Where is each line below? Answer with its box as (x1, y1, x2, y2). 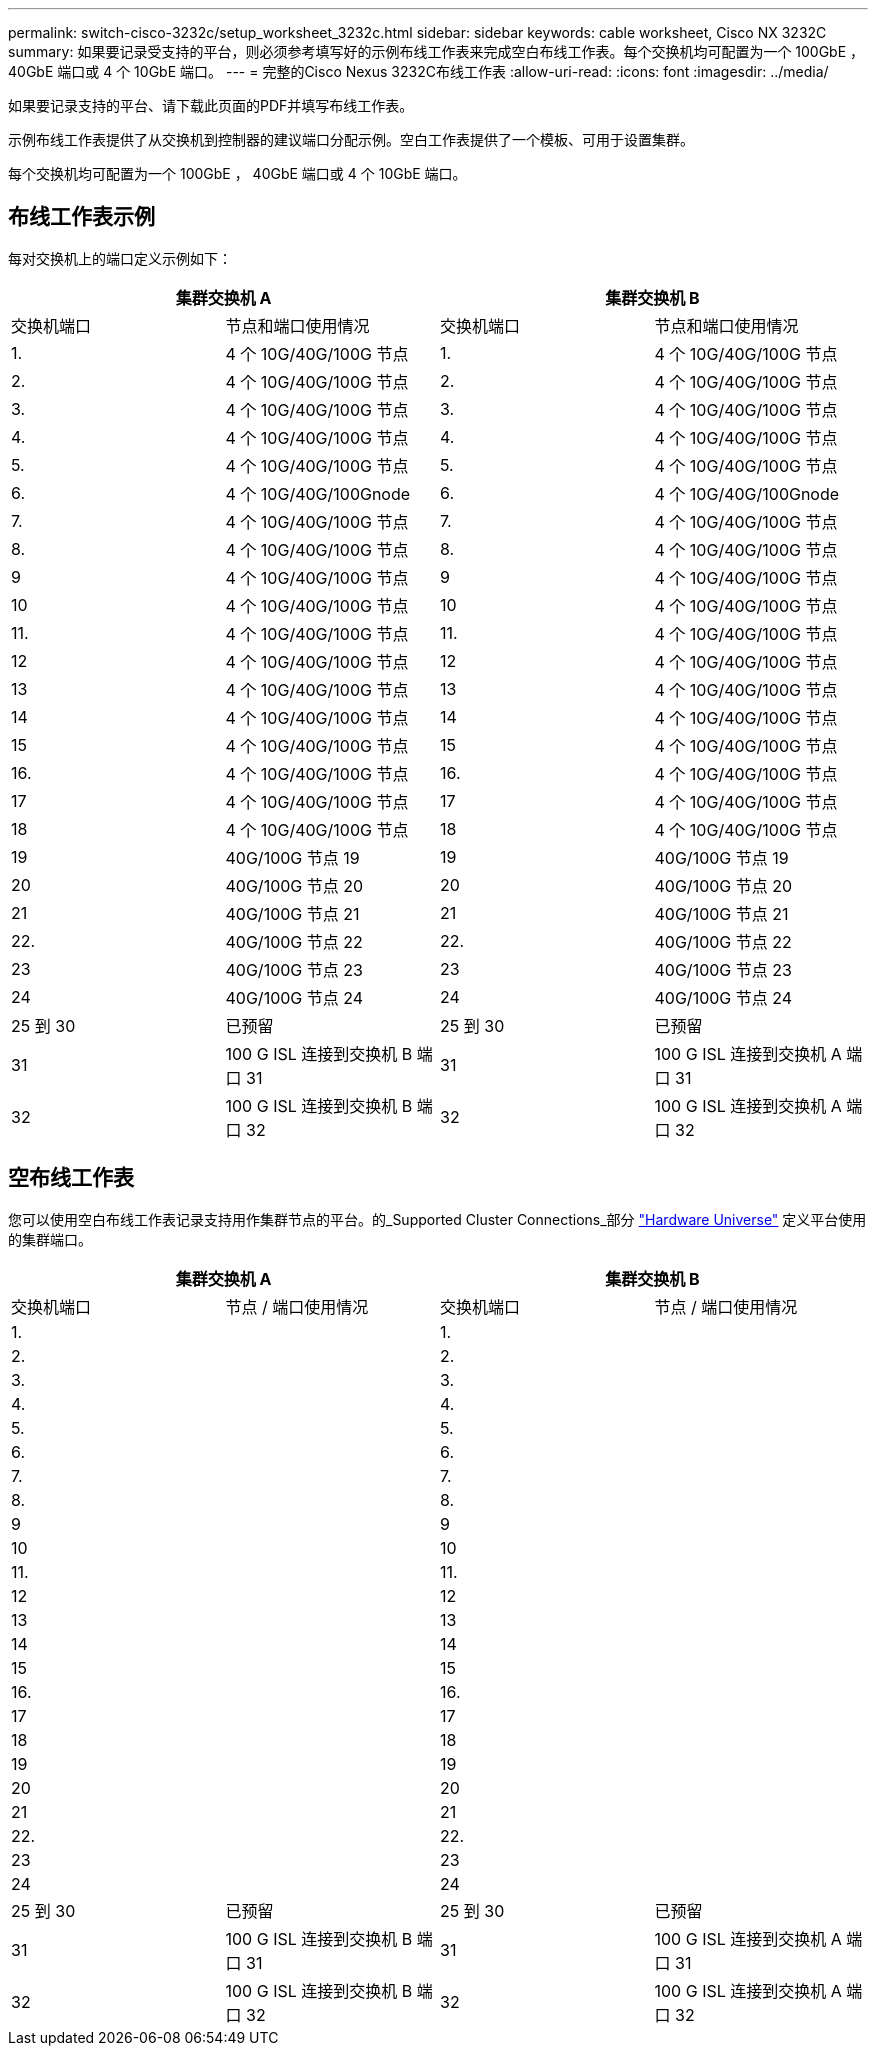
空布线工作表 (8, 1165, 134, 1191)
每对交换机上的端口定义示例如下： (8, 249, 232, 267)
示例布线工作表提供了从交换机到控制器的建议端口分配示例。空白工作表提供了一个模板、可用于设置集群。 (8, 131, 694, 148)
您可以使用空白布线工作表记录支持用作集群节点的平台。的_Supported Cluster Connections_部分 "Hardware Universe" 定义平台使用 (8, 1210, 867, 1228)
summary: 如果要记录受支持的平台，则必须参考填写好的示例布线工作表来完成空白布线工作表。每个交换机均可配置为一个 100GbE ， (8, 43, 865, 60)
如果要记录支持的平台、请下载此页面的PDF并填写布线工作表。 (8, 97, 414, 114)
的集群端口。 (8, 1230, 92, 1248)
